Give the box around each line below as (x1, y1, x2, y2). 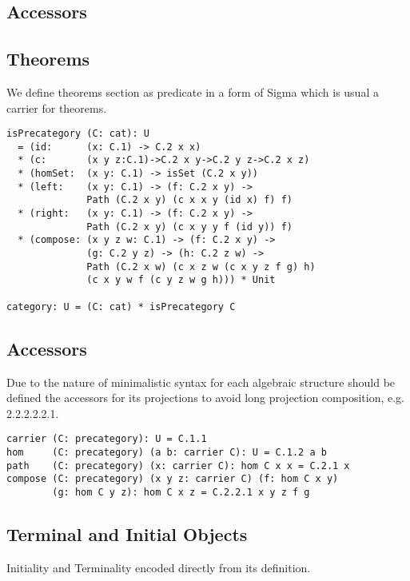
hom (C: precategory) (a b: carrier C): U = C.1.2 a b (6, 447, 327, 458)
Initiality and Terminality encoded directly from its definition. (6, 559, 311, 575)
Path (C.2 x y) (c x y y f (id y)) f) (86, 221, 293, 233)
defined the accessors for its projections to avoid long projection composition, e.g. (6, 389, 405, 406)
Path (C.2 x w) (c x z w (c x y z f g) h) (86, 261, 316, 273)
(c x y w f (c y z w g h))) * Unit (86, 274, 276, 286)
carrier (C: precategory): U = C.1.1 (6, 433, 207, 445)
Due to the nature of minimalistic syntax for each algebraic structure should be (6, 373, 396, 390)
